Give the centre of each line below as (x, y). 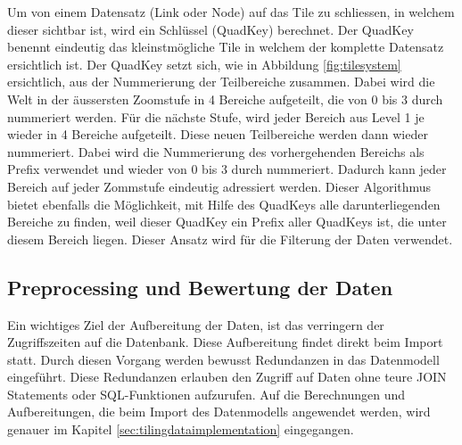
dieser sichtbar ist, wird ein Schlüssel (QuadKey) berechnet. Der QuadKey (210, 29)
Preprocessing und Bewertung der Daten (200, 287)
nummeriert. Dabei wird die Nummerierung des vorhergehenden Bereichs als (216, 151)
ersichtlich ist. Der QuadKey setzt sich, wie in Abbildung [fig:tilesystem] (204, 64)
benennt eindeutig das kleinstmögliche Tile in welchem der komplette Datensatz (226, 47)
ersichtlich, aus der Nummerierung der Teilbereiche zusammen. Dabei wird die (221, 82)
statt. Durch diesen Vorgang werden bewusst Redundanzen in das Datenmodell (223, 359)
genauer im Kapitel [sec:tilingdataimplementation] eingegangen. (181, 429)
